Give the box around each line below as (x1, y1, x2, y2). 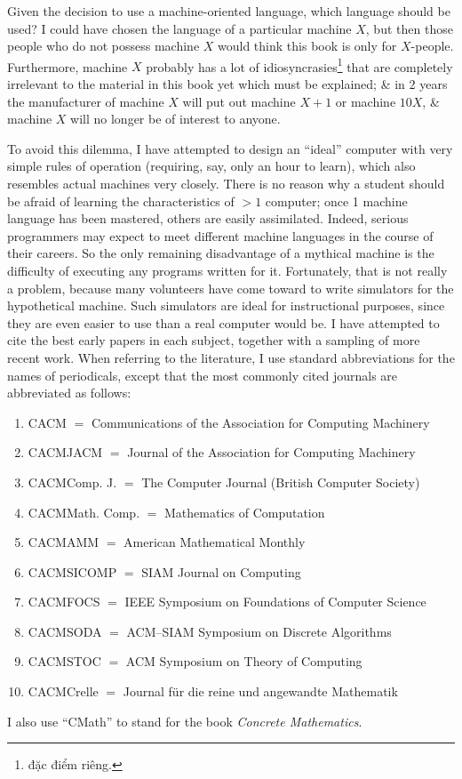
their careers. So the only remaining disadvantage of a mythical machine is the (7, 244, 434, 262)
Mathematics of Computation (164, 502, 325, 521)
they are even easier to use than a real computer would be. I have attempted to (7, 313, 440, 332)
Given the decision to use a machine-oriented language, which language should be (7, 2, 450, 20)
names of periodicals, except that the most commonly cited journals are (7, 365, 398, 384)
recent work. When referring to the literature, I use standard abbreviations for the (7, 348, 455, 366)
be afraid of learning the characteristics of (7, 191, 235, 210)
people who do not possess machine (7, 36, 200, 55)
